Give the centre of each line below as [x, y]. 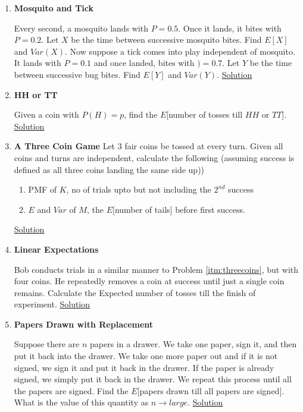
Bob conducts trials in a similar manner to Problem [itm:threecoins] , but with [156, 269]
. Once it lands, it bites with [230, 28]
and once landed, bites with [144, 63]
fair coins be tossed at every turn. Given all [204, 146]
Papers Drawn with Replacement [84, 324]
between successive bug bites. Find [77, 74]
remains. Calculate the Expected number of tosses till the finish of [135, 292]
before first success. [210, 209]
